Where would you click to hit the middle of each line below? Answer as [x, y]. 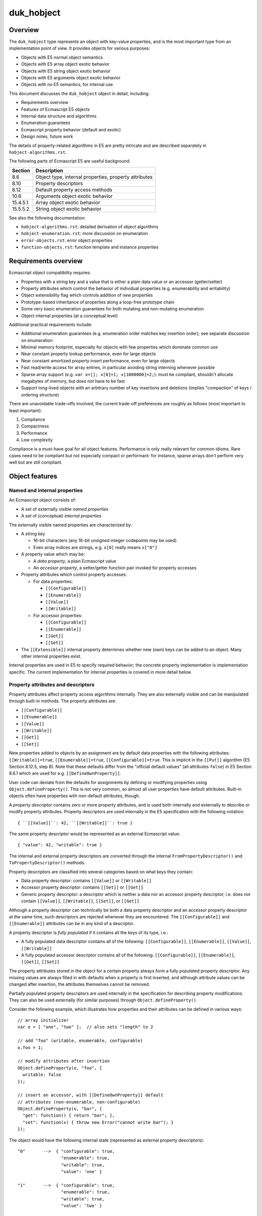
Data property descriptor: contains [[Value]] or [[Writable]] [86, 880]
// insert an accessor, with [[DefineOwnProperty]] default [90, 1095]
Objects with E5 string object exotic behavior [66, 71]
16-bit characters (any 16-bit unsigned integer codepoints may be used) [105, 540]
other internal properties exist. [51, 656]
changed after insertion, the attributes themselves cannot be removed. [80, 984]
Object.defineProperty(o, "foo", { [60, 1068]
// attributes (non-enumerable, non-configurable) [79, 1102]
